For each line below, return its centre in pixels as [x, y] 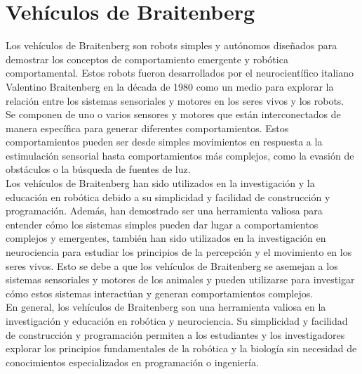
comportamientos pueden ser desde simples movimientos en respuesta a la [164, 142]
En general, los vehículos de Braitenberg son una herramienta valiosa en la [166, 307]
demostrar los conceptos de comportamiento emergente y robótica [147, 59]
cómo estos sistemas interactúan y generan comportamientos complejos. [160, 293]
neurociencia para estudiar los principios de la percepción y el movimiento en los [179, 252]
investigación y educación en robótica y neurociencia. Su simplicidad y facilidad [177, 321]
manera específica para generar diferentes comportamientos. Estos [147, 128]
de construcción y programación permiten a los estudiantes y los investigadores [175, 334]
